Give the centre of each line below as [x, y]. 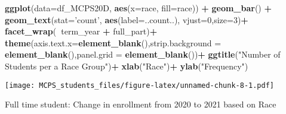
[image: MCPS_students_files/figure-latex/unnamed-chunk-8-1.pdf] [140, 85]
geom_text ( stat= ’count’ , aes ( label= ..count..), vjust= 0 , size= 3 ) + [127, 19]
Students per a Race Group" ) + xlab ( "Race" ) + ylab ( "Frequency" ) [127, 66]
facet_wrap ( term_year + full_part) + [81, 31]
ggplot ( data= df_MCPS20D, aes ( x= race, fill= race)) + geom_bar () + [139, 8]
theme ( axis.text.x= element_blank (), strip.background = [113, 42]
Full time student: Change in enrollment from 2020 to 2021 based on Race [141, 104]
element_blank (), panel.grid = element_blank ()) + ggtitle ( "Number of [143, 54]
